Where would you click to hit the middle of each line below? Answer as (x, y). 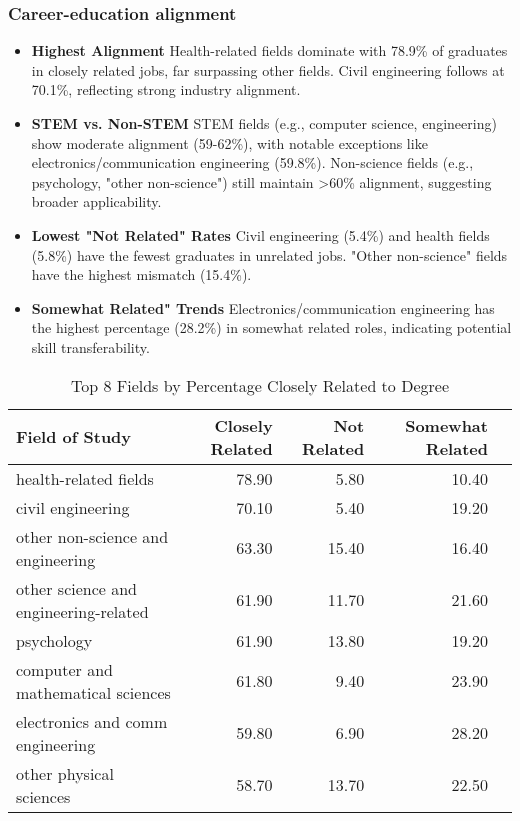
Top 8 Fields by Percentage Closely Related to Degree (260, 385)
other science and (77, 588)
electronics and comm (92, 721)
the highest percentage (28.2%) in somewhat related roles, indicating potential (271, 327)
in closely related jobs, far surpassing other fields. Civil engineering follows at (268, 69)
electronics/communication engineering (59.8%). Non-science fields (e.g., (252, 162)
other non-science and (92, 536)
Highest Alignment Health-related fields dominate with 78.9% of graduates (269, 50)
